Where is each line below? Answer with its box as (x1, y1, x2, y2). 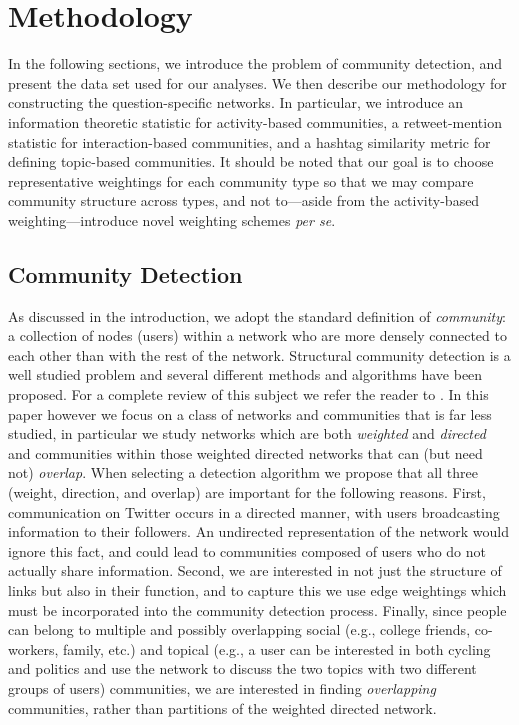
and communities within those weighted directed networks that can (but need (8, 442, 483, 463)
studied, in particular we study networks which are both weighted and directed (8, 423, 486, 444)
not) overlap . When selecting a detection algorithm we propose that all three (8, 462, 478, 483)
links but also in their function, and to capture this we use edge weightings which (8, 579, 507, 600)
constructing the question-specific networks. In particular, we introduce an (8, 92, 464, 113)
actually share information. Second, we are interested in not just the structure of (8, 560, 502, 581)
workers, (8, 638, 59, 659)
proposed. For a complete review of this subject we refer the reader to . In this (8, 384, 489, 405)
